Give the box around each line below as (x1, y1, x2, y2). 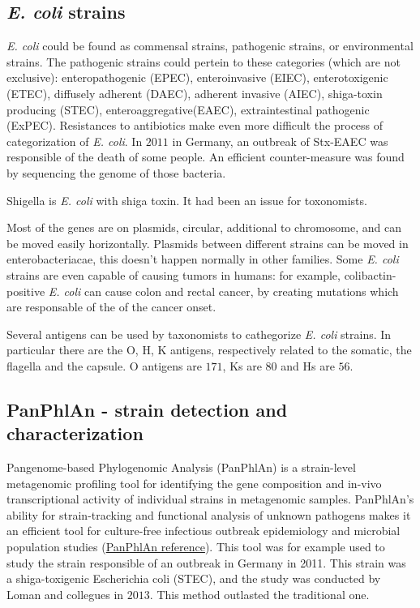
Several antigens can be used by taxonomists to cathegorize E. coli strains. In (6, 325, 392, 342)
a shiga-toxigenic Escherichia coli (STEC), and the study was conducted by (6, 570, 381, 587)
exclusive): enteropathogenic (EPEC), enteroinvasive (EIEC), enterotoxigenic (6, 69, 388, 86)
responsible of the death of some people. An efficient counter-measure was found (6, 148, 405, 165)
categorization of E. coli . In (6, 132, 143, 149)
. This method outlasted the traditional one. (149, 585, 370, 602)
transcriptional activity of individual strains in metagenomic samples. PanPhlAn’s (6, 490, 414, 507)
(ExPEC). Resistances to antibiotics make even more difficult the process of (6, 117, 384, 134)
